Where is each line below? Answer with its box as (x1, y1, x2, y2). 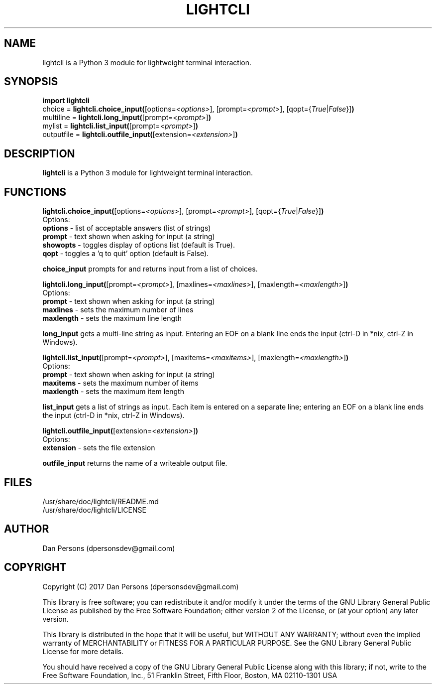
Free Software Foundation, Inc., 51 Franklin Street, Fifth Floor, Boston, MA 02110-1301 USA (42, 671, 337, 680)
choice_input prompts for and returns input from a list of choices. (42, 265, 258, 274)
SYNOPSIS (4, 75, 58, 88)
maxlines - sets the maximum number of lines (42, 305, 194, 314)
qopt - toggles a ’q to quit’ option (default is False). (42, 249, 209, 258)
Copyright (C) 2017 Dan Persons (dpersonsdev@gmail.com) (42, 582, 239, 591)
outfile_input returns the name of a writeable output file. (42, 459, 227, 468)
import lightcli (42, 96, 90, 105)
